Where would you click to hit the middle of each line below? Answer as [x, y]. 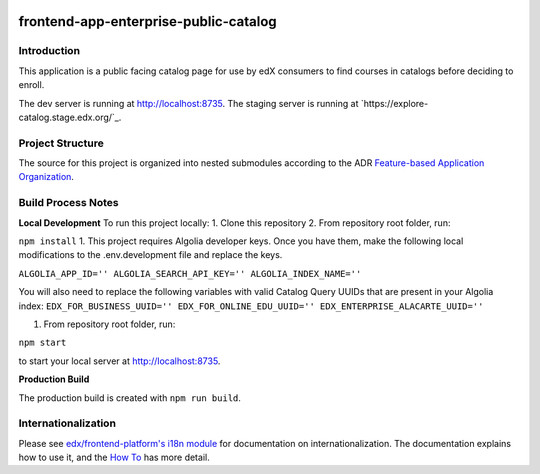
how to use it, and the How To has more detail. [114, 457]
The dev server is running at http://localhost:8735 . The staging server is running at [188, 103]
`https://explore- [394, 103]
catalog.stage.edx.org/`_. [70, 117]
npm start [42, 343]
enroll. [31, 85]
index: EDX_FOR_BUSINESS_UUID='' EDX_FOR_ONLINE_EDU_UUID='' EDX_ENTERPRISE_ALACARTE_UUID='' [251, 306]
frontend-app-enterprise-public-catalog [147, 21]
